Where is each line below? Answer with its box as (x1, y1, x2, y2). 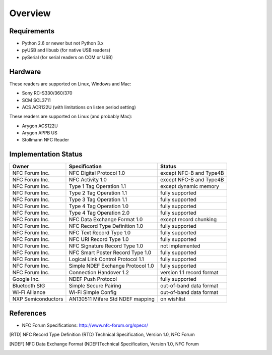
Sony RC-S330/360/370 (22, 90, 73, 96)
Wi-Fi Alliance (12, 289, 46, 296)
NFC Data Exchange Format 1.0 (69, 216, 143, 223)
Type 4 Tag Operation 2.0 (69, 210, 130, 217)
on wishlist (160, 295, 186, 302)
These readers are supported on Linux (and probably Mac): (9, 114, 132, 120)
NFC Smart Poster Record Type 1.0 (69, 249, 152, 256)
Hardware (9, 67, 41, 76)
